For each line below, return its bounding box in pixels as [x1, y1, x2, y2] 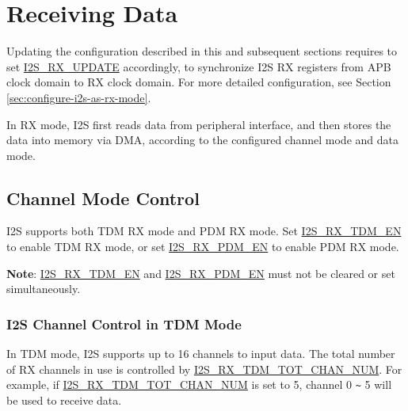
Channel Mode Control [6, 185, 200, 210]
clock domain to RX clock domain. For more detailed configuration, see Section [6, 74, 391, 90]
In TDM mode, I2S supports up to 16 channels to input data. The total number [6, 345, 395, 362]
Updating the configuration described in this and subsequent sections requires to [6, 43, 398, 59]
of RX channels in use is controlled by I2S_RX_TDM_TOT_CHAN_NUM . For [6, 360, 402, 377]
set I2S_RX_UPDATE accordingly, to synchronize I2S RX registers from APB [6, 58, 391, 74]
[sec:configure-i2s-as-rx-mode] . [6, 89, 151, 105]
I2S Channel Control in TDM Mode [6, 314, 242, 333]
